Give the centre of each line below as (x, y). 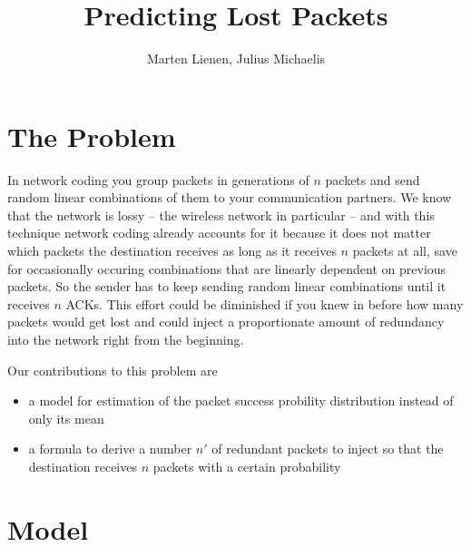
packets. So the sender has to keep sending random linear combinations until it (227, 286)
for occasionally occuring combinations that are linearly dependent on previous (227, 268)
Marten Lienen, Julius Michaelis (236, 59)
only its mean (66, 418)
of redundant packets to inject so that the (328, 449)
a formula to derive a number (110, 449)
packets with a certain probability (247, 466)
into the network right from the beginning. (126, 339)
